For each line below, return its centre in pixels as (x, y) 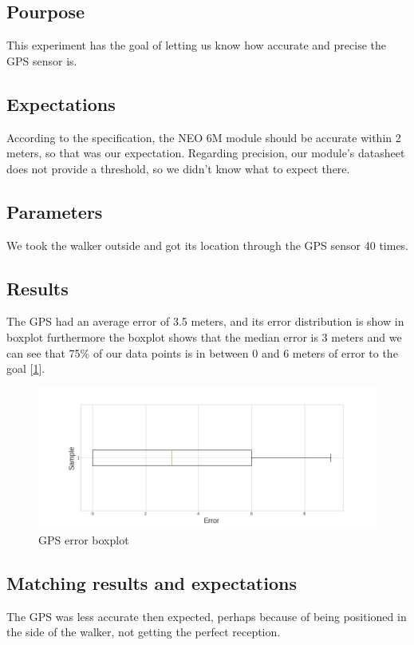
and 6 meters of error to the (329, 352)
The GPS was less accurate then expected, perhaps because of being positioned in (207, 616)
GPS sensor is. (42, 60)
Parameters (55, 211)
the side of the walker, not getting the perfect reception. (144, 632)
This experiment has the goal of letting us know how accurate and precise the (196, 45)
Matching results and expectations (152, 582)
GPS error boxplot (84, 540)
